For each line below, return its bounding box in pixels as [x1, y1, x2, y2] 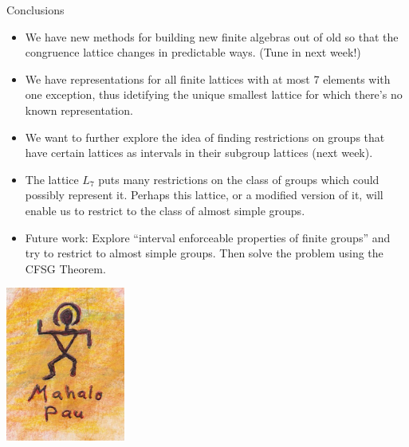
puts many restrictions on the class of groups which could [98, 171, 380, 187]
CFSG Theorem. [25, 260, 106, 276]
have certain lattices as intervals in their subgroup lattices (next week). [25, 144, 373, 161]
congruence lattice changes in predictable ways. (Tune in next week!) [25, 44, 361, 61]
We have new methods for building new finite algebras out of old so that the [25, 28, 399, 45]
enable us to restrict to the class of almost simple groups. [25, 202, 305, 218]
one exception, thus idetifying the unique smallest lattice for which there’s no [25, 86, 403, 103]
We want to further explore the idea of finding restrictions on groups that [25, 128, 385, 145]
